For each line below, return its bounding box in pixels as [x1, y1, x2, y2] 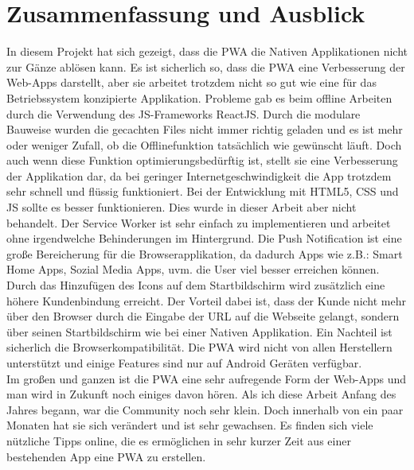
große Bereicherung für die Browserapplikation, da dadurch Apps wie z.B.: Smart [6, 245, 403, 262]
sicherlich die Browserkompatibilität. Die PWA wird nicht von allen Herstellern [6, 339, 393, 355]
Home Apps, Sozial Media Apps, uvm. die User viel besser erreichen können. [6, 261, 380, 278]
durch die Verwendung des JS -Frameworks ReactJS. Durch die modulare [6, 105, 361, 122]
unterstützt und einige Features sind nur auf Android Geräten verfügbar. [6, 355, 362, 371]
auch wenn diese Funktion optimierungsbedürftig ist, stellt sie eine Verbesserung [6, 152, 398, 169]
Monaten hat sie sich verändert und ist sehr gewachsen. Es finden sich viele [6, 417, 373, 433]
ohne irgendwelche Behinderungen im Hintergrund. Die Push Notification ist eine [6, 230, 402, 247]
